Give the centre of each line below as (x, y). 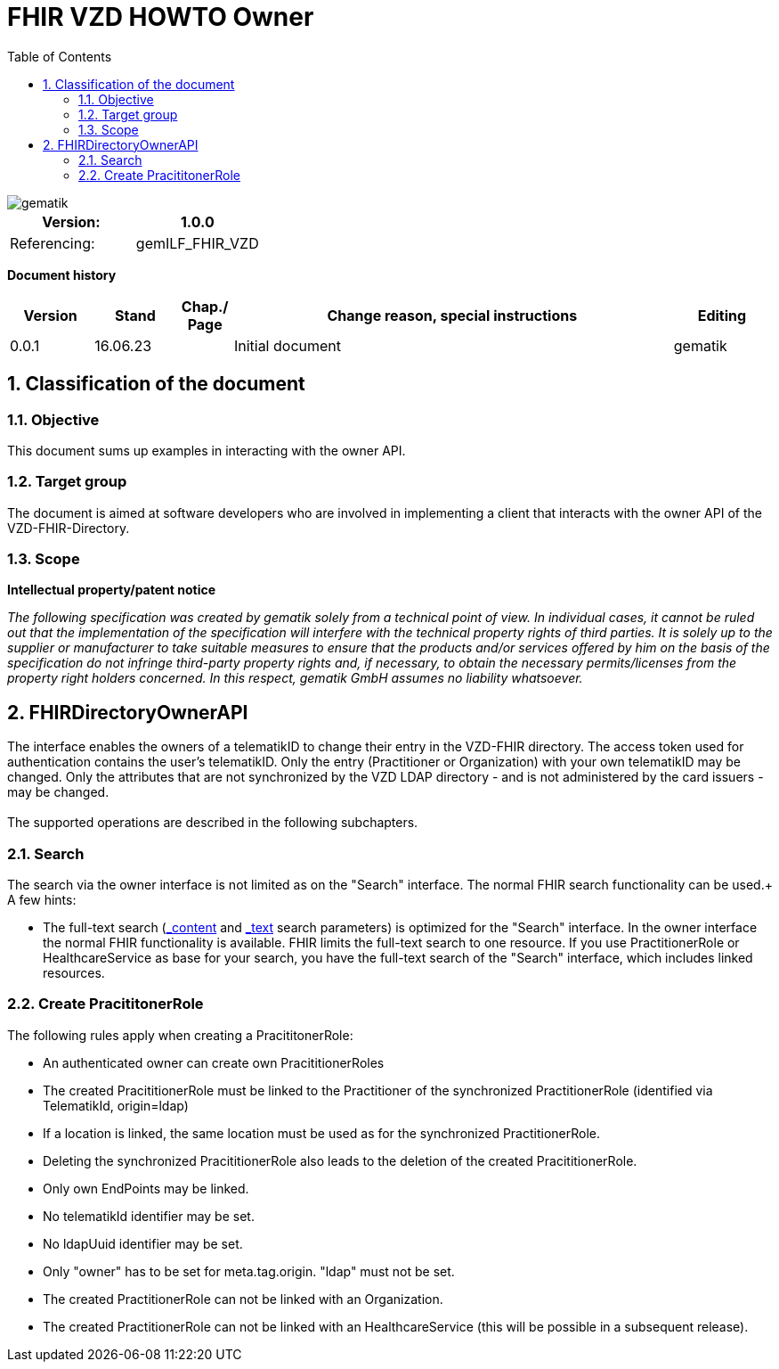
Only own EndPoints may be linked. (146, 1188)
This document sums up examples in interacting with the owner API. (207, 450)
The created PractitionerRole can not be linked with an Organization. (243, 1299)
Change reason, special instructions (452, 315)
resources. (74, 973)
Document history (62, 275)
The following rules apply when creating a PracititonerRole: (180, 1035)
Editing (722, 315)
